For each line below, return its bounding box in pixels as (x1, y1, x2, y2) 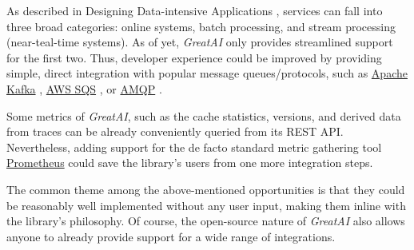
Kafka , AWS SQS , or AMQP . (6, 80, 162, 97)
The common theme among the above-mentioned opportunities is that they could (6, 181, 405, 197)
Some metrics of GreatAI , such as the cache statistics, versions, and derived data (6, 107, 401, 124)
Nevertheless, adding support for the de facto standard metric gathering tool (6, 138, 382, 155)
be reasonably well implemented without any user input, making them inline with (6, 196, 406, 213)
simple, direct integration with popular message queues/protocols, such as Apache (6, 65, 408, 81)
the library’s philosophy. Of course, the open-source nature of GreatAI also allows (6, 212, 405, 229)
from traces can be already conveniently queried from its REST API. (6, 123, 344, 140)
